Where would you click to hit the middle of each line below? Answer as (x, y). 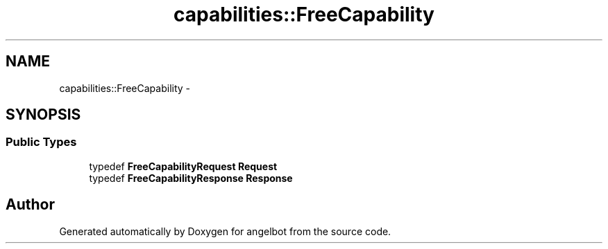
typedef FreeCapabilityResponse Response (191, 178)
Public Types (41, 142)
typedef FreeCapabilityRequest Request (183, 166)
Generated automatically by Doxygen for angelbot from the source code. (225, 231)
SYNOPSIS (43, 115)
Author (30, 205)
